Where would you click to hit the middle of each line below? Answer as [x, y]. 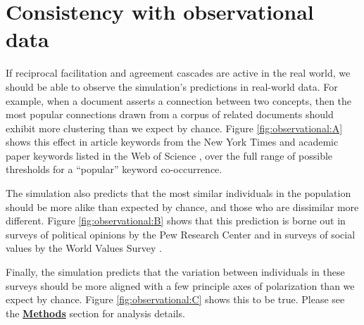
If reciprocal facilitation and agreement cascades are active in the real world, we [178, 73]
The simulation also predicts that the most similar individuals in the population [178, 193]
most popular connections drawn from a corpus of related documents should [170, 114]
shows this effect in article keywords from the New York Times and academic [172, 142]
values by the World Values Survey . [84, 248]
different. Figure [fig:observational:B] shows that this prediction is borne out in [176, 221]
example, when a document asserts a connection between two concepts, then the [179, 100]
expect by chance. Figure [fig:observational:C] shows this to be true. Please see [175, 299]
